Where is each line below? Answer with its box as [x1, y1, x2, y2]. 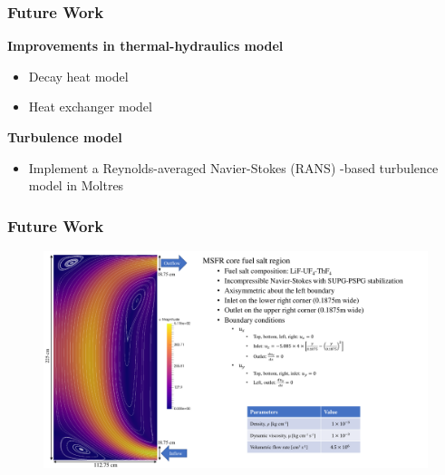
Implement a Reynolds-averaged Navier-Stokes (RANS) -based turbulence [28, 158, 439, 177]
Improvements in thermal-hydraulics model [7, 36, 284, 55]
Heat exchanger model [28, 97, 152, 116]
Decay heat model [28, 66, 129, 85]
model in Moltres [28, 176, 124, 195]
